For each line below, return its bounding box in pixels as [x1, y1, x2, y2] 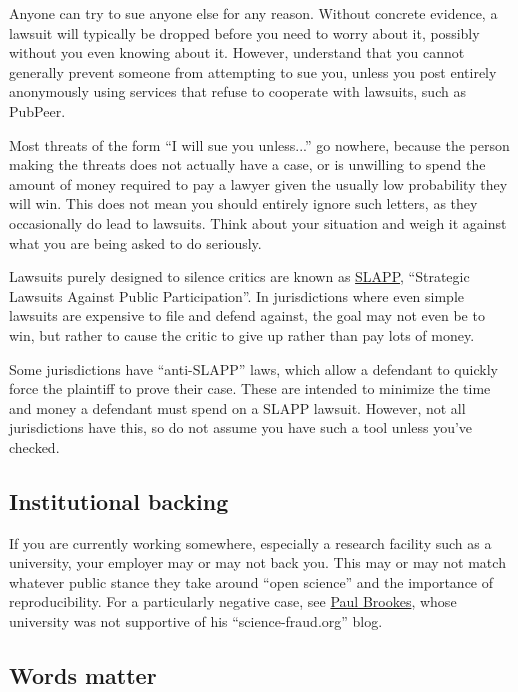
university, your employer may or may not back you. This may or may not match [9, 552, 506, 573]
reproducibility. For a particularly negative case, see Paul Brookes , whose [9, 591, 457, 612]
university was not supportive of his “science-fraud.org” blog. [9, 611, 383, 632]
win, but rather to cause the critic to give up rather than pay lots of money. [9, 324, 475, 345]
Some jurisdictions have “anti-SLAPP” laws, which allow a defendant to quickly [9, 358, 498, 379]
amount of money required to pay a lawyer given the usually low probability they [9, 173, 508, 194]
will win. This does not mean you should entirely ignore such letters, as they [9, 193, 478, 214]
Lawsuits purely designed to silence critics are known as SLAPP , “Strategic [9, 266, 470, 287]
